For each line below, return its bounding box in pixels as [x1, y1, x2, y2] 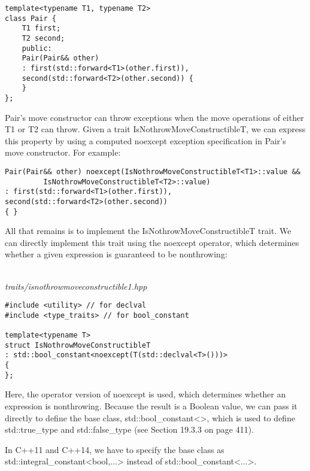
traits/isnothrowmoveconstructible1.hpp [5, 279, 147, 292]
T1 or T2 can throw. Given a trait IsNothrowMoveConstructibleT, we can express [5, 123, 306, 135]
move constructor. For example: [5, 146, 121, 159]
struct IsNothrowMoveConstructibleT [5, 341, 151, 350]
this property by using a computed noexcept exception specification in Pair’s [5, 134, 286, 147]
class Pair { [5, 14, 56, 23]
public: [22, 44, 52, 53]
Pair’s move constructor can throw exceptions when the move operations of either [5, 111, 304, 123]
